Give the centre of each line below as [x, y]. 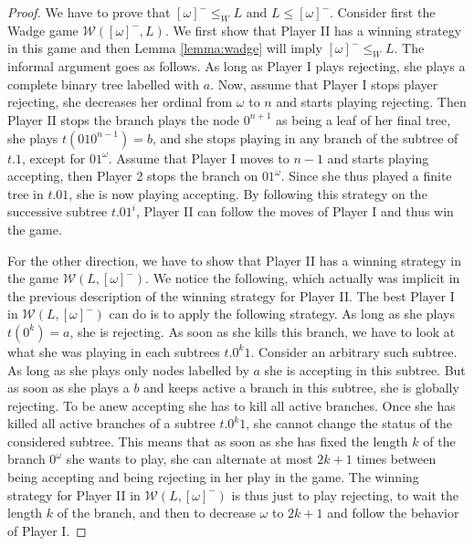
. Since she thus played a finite [366, 176]
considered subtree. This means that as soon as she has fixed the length [208, 441]
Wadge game [43, 30]
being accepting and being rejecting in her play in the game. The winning [213, 477]
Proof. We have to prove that [89, 12]
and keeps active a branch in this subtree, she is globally [301, 388]
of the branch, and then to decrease [156, 513]
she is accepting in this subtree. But [365, 369]
